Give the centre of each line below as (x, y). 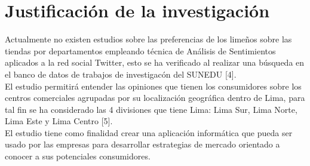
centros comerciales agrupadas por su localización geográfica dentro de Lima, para (155, 98)
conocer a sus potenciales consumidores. (78, 156)
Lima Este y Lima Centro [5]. (59, 121)
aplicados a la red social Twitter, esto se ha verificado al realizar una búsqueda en (155, 62)
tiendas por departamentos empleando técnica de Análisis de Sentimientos (140, 50)
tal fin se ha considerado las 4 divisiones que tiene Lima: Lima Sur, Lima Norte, (151, 109)
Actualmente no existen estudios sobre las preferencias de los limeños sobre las (148, 39)
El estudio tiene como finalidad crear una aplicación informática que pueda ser (149, 132)
